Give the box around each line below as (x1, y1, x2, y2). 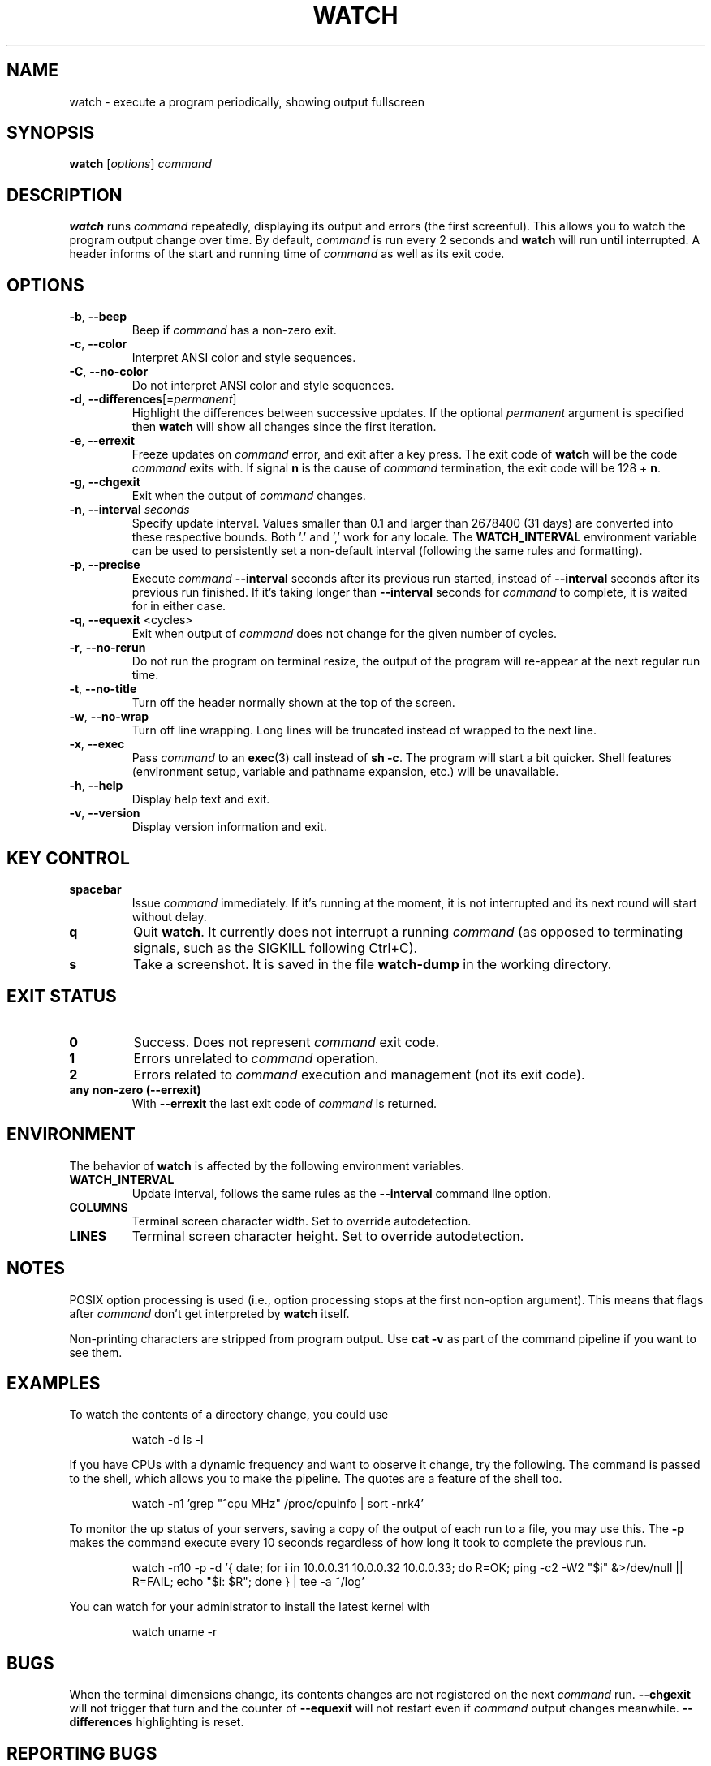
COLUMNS (69, 1200, 128, 1214)
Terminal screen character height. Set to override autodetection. (131, 1227, 524, 1244)
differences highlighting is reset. (69, 1715, 244, 1729)
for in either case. (131, 599, 226, 614)
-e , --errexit (69, 433, 135, 448)
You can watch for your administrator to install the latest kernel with (69, 1600, 430, 1614)
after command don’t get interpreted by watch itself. (69, 1306, 350, 1320)
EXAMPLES (6, 1372, 101, 1393)
